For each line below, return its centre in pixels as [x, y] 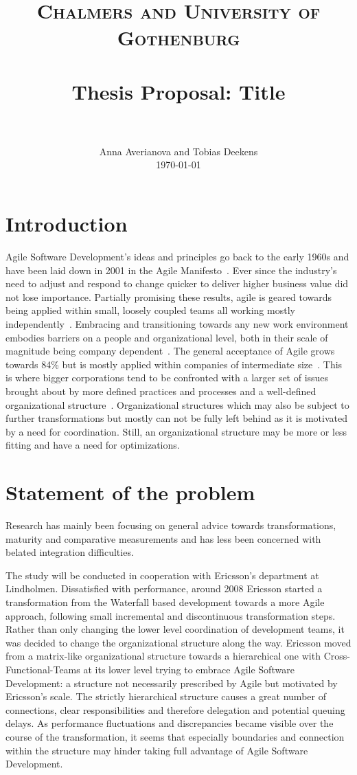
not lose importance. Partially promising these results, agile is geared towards [169, 296]
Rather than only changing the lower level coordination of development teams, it [175, 629]
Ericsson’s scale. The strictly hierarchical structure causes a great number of [166, 696]
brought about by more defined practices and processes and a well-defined [161, 391]
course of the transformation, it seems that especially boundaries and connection [175, 736]
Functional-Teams [43, 669]
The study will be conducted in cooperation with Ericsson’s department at [162, 575]
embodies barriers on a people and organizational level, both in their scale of [167, 337]
